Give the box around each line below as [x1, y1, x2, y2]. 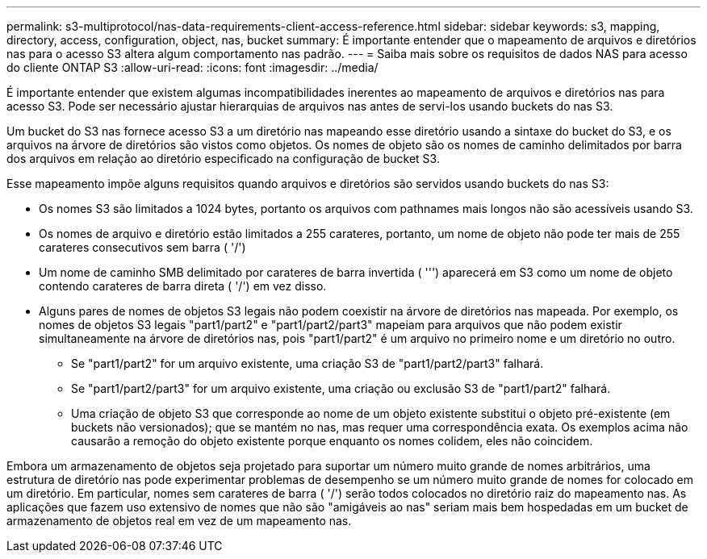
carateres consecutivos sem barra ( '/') [39, 240, 246, 254]
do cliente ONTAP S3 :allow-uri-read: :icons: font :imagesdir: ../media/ [6, 60, 379, 74]
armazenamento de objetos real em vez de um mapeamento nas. [6, 514, 352, 528]
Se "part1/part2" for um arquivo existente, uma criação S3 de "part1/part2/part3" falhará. [71, 357, 544, 370]
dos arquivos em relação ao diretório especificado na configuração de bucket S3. [6, 152, 440, 165]
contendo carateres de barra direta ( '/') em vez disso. [39, 279, 327, 293]
